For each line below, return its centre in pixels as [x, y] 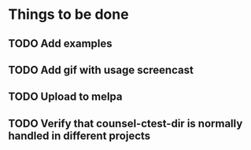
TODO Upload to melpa [65, 97]
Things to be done [68, 15]
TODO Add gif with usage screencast [101, 70]
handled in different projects [79, 135]
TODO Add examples [60, 44]
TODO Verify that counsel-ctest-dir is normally [125, 123]
